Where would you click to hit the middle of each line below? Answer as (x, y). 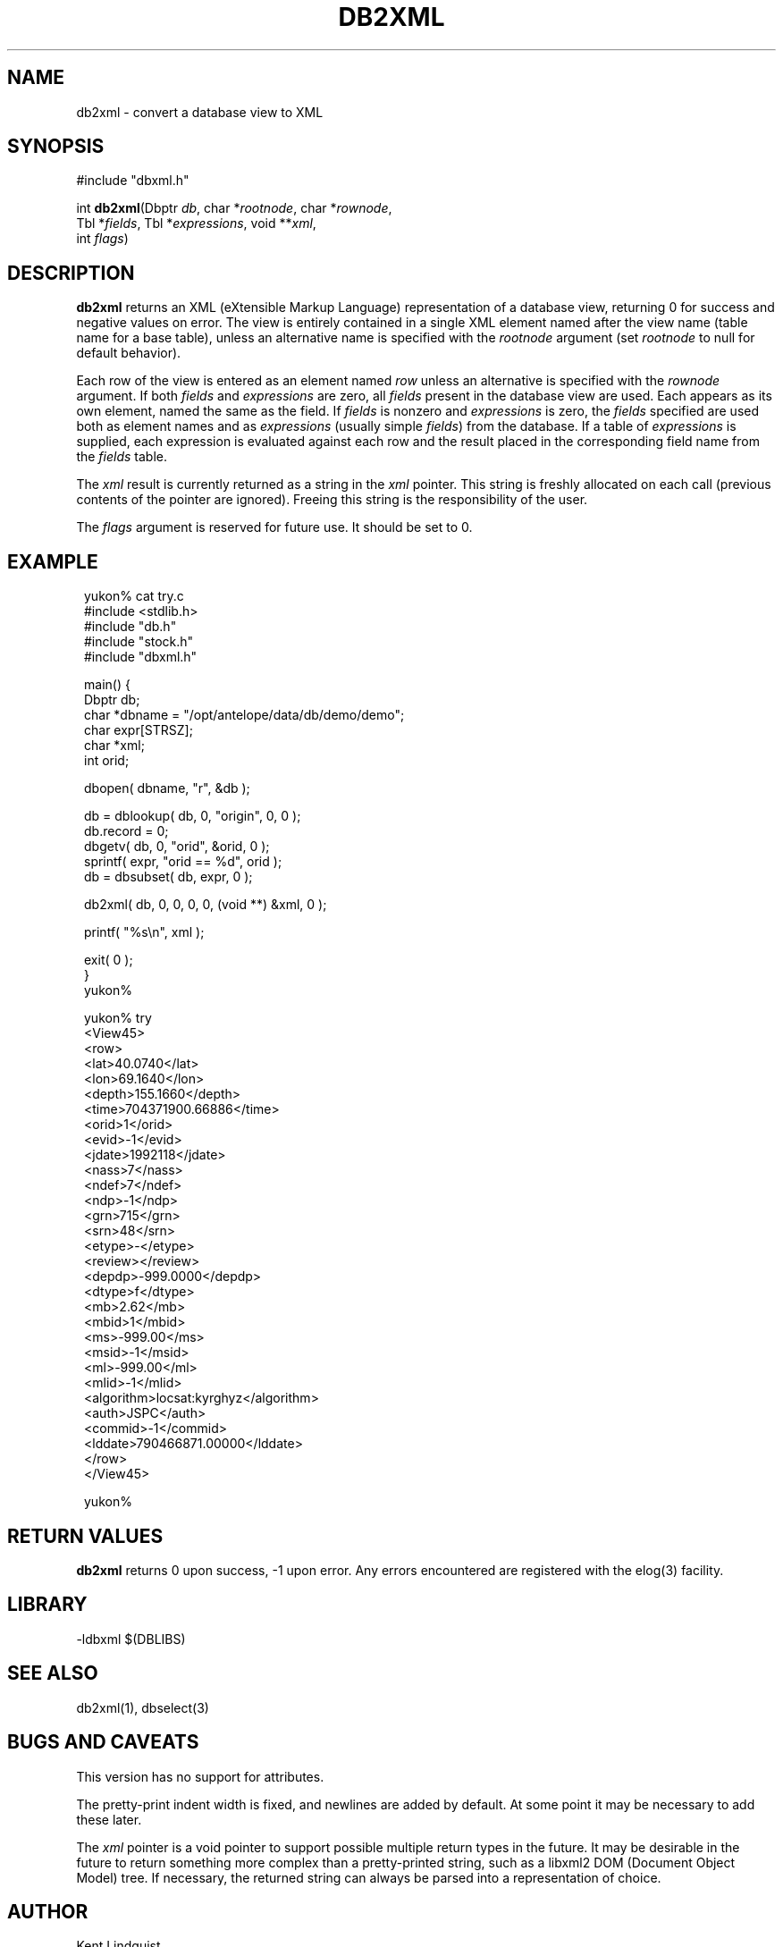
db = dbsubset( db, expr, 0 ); (168, 877)
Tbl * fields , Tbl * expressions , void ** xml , (196, 223)
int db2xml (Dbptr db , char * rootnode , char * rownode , (234, 208)
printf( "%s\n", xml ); (144, 932)
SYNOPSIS (56, 147)
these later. (109, 1819)
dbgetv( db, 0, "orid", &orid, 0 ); (177, 847)
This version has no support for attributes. (200, 1776)
